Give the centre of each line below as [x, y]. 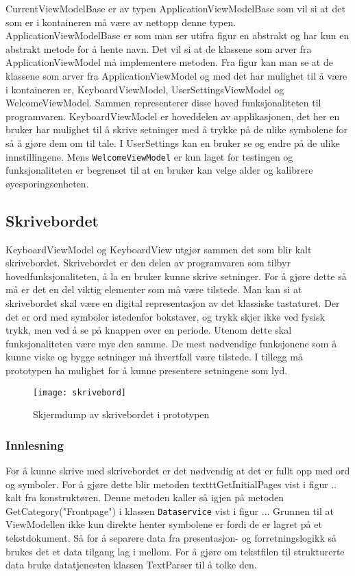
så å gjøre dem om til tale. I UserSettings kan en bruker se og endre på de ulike [173, 142]
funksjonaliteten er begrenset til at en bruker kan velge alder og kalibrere [159, 170]
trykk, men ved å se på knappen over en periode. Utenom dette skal [149, 330]
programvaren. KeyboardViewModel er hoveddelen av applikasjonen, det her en [173, 116]
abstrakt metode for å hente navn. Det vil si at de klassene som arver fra [159, 48]
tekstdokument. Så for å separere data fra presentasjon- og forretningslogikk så [171, 538]
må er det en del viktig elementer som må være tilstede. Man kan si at [154, 289]
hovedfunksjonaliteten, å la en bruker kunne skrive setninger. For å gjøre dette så [176, 276]
